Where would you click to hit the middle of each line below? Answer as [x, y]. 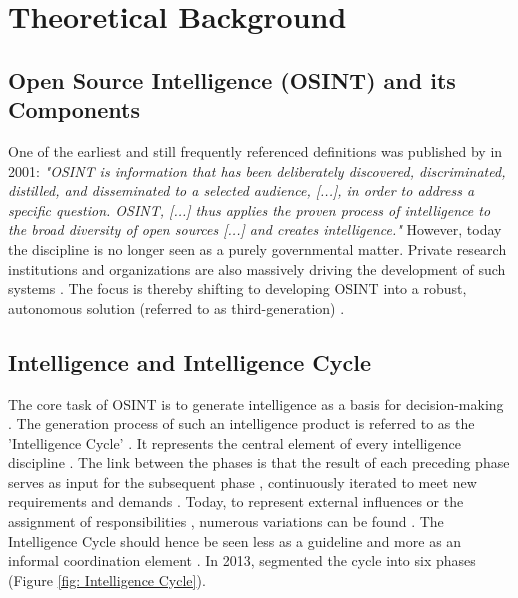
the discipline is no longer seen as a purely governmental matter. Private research [257, 248]
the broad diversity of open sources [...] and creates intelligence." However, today [255, 229]
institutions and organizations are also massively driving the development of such [257, 268]
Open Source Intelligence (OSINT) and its [232, 79]
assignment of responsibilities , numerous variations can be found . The [226, 521]
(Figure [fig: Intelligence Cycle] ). [107, 579]
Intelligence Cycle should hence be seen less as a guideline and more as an [235, 540]
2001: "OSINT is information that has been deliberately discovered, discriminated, [257, 170]
